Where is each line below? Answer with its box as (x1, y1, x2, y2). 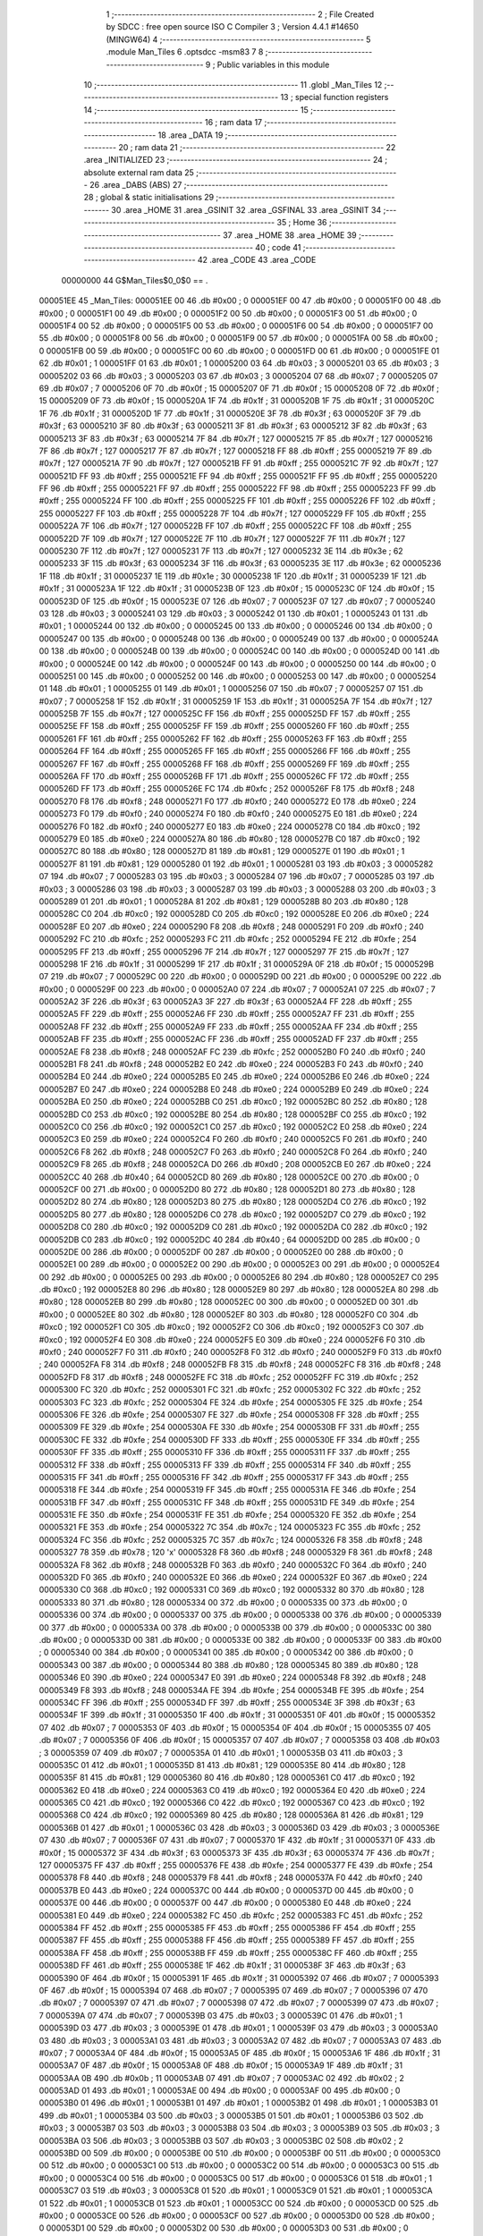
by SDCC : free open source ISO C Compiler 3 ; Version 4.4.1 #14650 (106, 21, 360, 32)
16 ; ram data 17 (204, 117, 263, 128)
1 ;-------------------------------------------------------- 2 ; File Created (106, 9, 375, 20)
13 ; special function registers (280, 92, 389, 103)
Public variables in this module (216, 59, 330, 70)
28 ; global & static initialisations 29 (83, 192, 215, 203)
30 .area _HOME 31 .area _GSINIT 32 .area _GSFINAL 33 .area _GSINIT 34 (111, 204, 382, 215)
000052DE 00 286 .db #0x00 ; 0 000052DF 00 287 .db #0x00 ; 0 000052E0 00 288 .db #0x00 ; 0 (38, 1246, 403, 1257)
